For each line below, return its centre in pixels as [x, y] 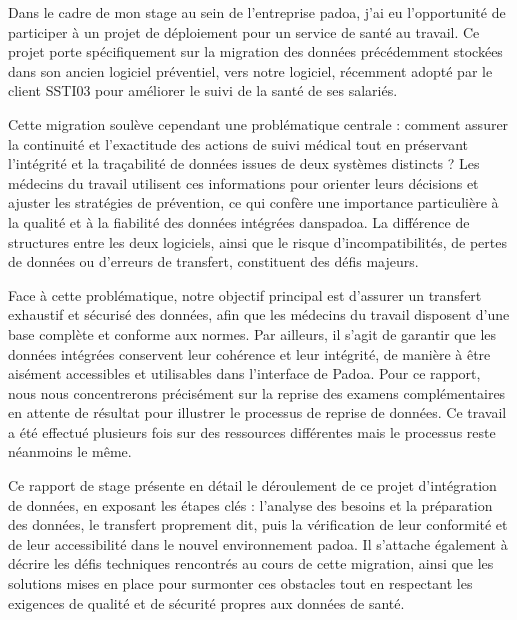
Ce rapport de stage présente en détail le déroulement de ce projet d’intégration [252, 485]
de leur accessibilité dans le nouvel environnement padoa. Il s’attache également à [258, 543]
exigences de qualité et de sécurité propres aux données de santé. [206, 602]
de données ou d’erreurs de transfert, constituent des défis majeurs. [213, 261]
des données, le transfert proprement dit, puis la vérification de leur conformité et [258, 524]
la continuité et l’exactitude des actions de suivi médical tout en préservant [238, 143]
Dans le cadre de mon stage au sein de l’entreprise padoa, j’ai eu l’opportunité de [257, 12]
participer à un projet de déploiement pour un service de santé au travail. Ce [244, 31]
